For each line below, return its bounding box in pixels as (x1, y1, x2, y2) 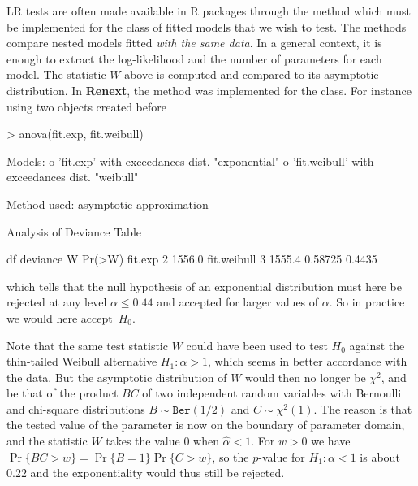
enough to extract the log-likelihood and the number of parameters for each (6, 50, 382, 67)
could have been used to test (186, 336, 328, 354)
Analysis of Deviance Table (6, 223, 142, 240)
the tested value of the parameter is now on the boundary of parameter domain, (6, 416, 405, 433)
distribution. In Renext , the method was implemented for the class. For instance (6, 81, 412, 98)
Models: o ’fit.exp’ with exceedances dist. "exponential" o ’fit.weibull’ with (6, 152, 374, 169)
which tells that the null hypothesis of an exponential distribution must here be (6, 277, 403, 294)
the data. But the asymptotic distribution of (6, 368, 227, 385)
